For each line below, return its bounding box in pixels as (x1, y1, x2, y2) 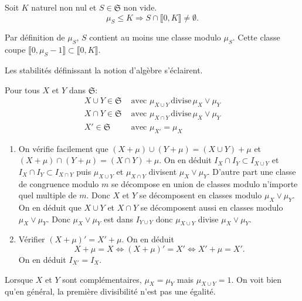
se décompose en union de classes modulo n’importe (111, 177, 298, 190)
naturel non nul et (31, 1, 97, 13)
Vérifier (18, 233, 45, 245)
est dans (104, 212, 134, 225)
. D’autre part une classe (207, 165, 296, 177)
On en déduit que (18, 201, 82, 214)
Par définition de (5, 31, 65, 43)
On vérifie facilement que (18, 142, 108, 154)
